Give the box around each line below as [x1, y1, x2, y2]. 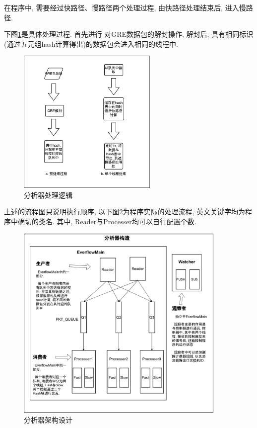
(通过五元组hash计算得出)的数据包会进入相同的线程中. [4, 38, 178, 49]
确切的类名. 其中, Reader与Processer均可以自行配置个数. [17, 216, 196, 226]
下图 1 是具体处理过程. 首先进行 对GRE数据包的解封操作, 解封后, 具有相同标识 [4, 29, 254, 39]
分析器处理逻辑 [24, 189, 72, 200]
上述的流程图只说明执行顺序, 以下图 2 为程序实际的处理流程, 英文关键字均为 [4, 206, 246, 217]
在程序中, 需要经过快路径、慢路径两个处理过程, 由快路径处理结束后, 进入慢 [4, 2, 246, 12]
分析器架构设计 [24, 414, 72, 425]
